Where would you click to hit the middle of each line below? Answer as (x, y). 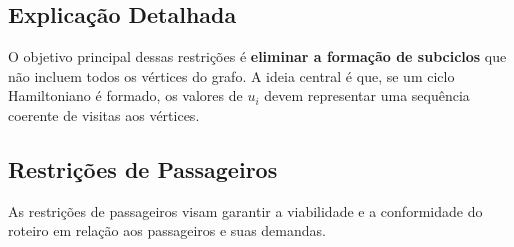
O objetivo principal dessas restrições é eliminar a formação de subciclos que (257, 56)
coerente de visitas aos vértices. (104, 114)
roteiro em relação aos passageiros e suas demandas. (167, 230)
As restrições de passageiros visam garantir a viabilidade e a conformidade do (245, 210)
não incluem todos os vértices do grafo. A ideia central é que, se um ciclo (231, 75)
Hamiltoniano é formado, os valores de (125, 95)
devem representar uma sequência (367, 95)
